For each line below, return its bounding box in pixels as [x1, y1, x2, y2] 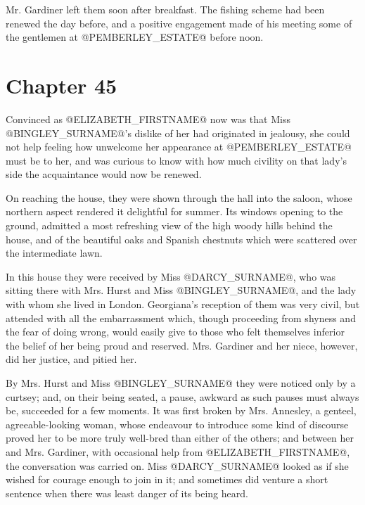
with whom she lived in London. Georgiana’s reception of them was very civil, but [6, 297, 360, 312]
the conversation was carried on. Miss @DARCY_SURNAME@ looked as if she [6, 458, 349, 473]
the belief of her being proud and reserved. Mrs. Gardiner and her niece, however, [6, 338, 358, 352]
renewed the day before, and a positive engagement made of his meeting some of [6, 15, 352, 30]
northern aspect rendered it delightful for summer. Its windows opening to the [6, 204, 343, 219]
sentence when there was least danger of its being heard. [6, 485, 248, 500]
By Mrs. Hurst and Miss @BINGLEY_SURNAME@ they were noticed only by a [6, 376, 356, 390]
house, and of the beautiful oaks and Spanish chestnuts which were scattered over [6, 231, 357, 246]
